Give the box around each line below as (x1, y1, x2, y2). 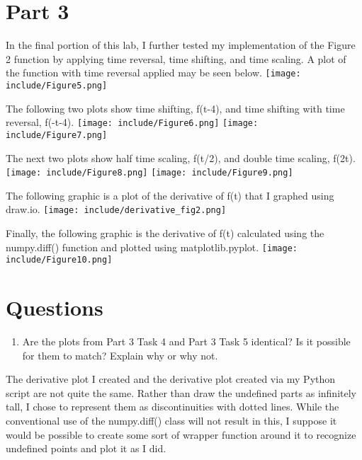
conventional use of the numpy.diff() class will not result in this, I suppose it (6, 413, 337, 428)
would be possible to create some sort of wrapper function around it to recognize (6, 427, 356, 442)
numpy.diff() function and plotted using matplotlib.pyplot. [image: (6, 239, 298, 254)
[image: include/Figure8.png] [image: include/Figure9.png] (6, 168, 293, 178)
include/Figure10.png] (6, 255, 113, 265)
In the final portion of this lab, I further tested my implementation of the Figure (6, 38, 356, 52)
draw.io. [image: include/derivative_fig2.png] (6, 202, 227, 217)
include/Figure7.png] (6, 130, 108, 140)
